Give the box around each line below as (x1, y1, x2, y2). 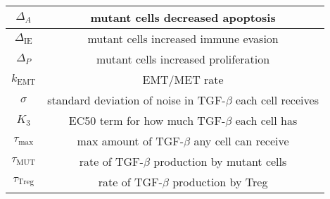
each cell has (235, 112, 298, 128)
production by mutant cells (153, 153, 287, 169)
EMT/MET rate (142, 71, 224, 88)
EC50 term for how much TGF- (68, 112, 226, 128)
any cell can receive (193, 133, 289, 149)
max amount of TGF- (77, 133, 184, 149)
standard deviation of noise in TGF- (47, 92, 226, 108)
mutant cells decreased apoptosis (90, 9, 276, 25)
